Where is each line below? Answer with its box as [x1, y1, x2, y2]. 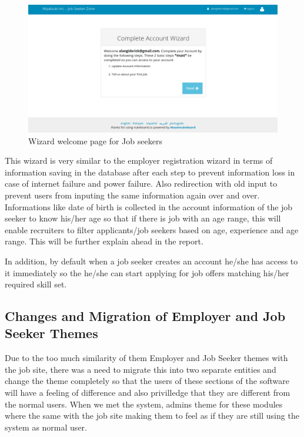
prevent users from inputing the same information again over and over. [5, 188, 260, 201]
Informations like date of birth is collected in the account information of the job [5, 200, 293, 213]
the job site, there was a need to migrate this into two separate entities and [5, 363, 276, 375]
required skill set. [5, 278, 67, 290]
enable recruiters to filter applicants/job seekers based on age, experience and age [5, 223, 299, 236]
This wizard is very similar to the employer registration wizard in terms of [5, 154, 273, 167]
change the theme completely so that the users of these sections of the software [5, 375, 289, 387]
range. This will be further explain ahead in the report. [5, 235, 203, 247]
